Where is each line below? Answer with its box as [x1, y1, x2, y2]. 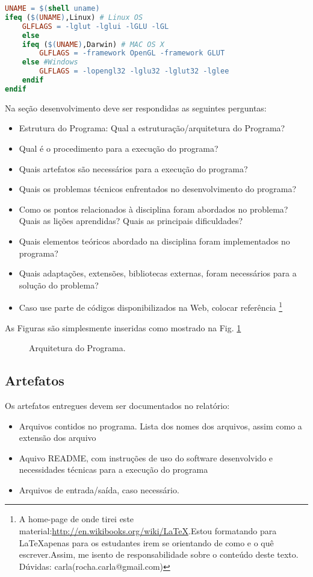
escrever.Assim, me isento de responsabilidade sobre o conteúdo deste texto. [19, 548, 299, 561]
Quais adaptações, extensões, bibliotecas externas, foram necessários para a [19, 267, 297, 279]
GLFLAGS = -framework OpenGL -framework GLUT [39, 49, 225, 58]
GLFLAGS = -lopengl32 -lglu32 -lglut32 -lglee [39, 67, 229, 76]
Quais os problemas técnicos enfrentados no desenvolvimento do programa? [19, 182, 297, 195]
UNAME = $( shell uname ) [5, 4, 100, 13]
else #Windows [22, 58, 78, 67]
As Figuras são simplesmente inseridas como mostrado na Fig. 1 [5, 321, 241, 334]
